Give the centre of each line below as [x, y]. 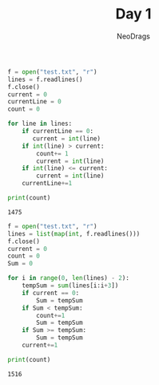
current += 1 [40, 346]
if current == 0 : [51, 293]
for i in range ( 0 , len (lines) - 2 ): [68, 278]
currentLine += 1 [47, 184]
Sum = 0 [20, 264]
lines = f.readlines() [45, 79]
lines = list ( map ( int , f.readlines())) [74, 233]
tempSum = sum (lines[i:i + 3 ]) [70, 286]
